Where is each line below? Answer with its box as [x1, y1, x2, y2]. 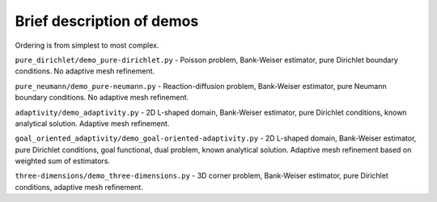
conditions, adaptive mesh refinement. [15, 182, 143, 191]
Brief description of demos [15, 12, 199, 30]
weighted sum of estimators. [15, 156, 111, 166]
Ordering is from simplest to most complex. [15, 40, 159, 50]
